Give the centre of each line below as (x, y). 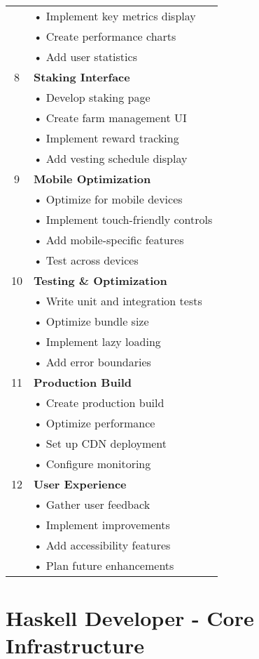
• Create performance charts (105, 36)
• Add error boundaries (92, 362)
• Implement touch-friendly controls (123, 219)
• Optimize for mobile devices (108, 199)
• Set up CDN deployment (100, 443)
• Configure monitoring (92, 464)
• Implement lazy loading (97, 341)
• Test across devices (86, 260)
